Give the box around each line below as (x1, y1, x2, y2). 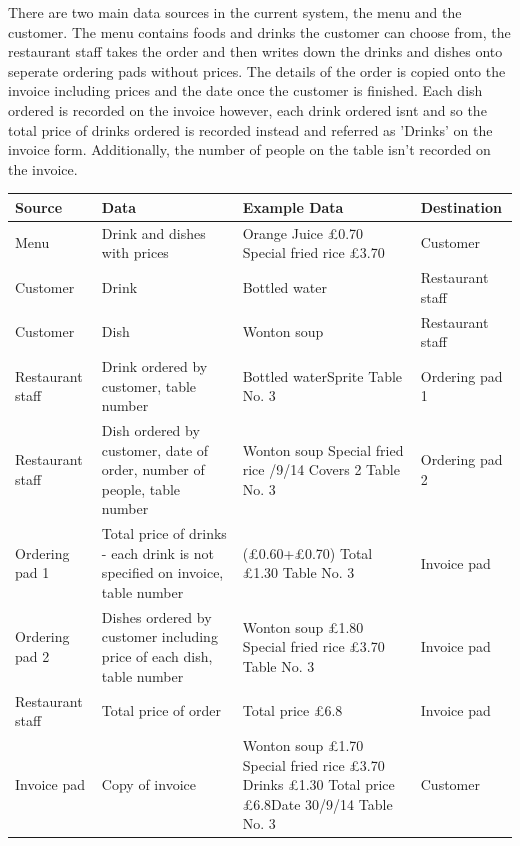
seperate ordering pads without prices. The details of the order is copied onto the (8, 60, 506, 81)
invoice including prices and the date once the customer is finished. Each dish (8, 80, 483, 101)
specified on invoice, (101, 562, 224, 583)
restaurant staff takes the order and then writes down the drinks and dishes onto (8, 41, 503, 62)
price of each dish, (101, 646, 213, 667)
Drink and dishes (101, 222, 206, 243)
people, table (101, 478, 181, 499)
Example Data (242, 196, 344, 217)
